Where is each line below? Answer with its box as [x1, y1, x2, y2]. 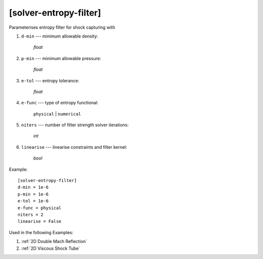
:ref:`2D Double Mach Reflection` [21, 239, 87, 244]
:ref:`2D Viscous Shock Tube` [21, 245, 80, 251]
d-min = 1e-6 [18, 184, 49, 190]
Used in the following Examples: [9, 229, 74, 235]
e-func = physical [18, 205, 62, 211]
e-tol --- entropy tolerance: [21, 78, 79, 83]
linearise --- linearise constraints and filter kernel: [21, 144, 128, 150]
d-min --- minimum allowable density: [21, 33, 98, 39]
